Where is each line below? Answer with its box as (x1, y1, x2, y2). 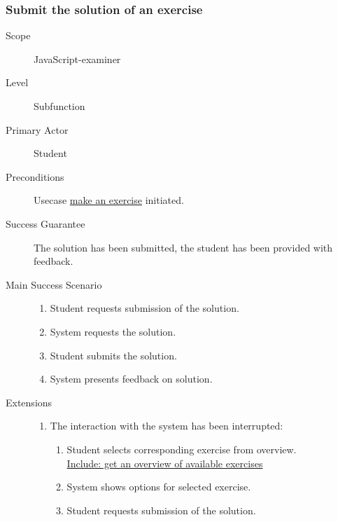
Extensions (6, 394, 52, 409)
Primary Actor (6, 122, 69, 137)
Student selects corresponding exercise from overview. (66, 441, 297, 456)
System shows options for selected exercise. (66, 479, 251, 494)
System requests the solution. (50, 324, 176, 338)
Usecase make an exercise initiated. (34, 193, 184, 207)
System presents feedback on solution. (50, 371, 213, 386)
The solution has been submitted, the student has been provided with (34, 240, 333, 254)
